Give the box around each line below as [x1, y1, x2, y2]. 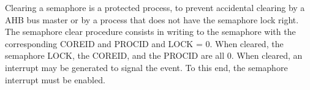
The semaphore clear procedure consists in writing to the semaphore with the [5, 25, 296, 38]
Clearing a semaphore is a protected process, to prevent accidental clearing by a [5, 1, 305, 13]
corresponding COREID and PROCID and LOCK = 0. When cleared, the [5, 37, 284, 50]
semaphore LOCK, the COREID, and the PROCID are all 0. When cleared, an [5, 49, 303, 62]
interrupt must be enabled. [5, 73, 105, 86]
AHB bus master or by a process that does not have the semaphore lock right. [5, 13, 299, 26]
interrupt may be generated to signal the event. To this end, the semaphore [5, 61, 288, 73]
